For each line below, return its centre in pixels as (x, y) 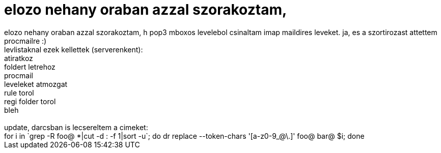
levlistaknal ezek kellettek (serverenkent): (74, 49)
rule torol (19, 93)
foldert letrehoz (30, 67)
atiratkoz (19, 58)
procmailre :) (25, 41)
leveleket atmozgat (36, 84)
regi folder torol (30, 101)
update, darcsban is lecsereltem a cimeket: (76, 127)
